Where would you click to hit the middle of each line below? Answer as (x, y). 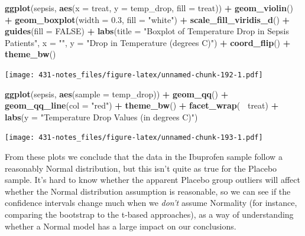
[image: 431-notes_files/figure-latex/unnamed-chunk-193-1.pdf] (134, 138)
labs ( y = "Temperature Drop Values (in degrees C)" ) (101, 117)
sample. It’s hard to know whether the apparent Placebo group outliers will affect (152, 180)
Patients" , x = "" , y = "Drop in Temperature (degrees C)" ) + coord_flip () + (148, 42)
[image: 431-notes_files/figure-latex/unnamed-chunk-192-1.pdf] (134, 75)
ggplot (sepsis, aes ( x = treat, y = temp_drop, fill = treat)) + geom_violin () (149, 8)
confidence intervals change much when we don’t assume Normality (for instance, (151, 203)
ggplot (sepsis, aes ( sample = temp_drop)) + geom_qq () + (117, 94)
